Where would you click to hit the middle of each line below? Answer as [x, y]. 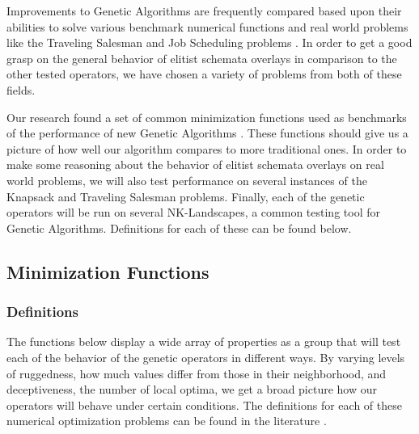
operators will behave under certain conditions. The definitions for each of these [204, 405]
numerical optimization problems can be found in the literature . [167, 421]
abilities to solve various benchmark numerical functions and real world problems [207, 26]
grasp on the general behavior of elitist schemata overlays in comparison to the [202, 58]
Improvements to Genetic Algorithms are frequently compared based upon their [204, 11]
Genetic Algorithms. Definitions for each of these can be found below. [179, 228]
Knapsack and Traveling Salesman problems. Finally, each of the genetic [186, 196]
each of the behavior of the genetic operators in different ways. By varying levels [206, 357]
